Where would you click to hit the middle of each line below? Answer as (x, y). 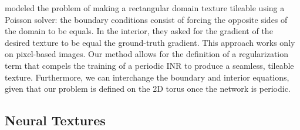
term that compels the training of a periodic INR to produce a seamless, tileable (149, 65)
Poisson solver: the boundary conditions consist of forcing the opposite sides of (146, 19)
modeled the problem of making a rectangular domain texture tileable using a (145, 8)
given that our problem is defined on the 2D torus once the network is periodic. (148, 89)
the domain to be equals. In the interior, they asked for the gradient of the (139, 31)
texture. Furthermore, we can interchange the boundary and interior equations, (147, 77)
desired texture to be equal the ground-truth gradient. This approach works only (150, 42)
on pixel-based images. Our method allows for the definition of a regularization (147, 54)
